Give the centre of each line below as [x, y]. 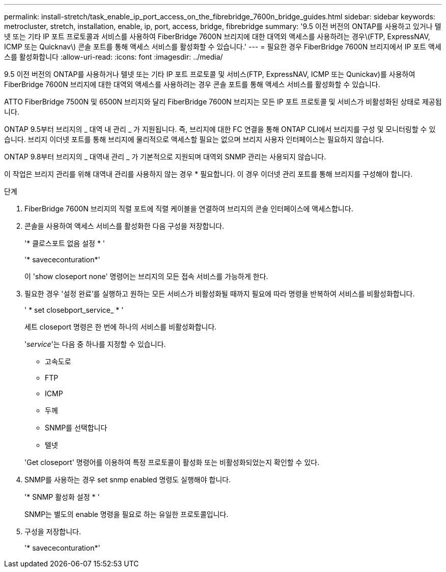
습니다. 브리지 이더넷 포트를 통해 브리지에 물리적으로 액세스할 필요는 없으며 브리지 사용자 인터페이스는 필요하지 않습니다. [194, 139]
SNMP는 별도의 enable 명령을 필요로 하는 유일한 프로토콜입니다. [127, 514]
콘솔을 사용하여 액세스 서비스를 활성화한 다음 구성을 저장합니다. [124, 226]
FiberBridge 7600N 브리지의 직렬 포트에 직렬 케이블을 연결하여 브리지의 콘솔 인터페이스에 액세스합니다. [189, 209]
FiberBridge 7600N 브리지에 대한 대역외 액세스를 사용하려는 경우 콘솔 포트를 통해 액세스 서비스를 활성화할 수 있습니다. [192, 84]
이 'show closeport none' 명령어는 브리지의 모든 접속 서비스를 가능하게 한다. [146, 276]
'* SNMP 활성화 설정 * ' [62, 497]
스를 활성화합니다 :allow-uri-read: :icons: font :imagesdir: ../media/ [114, 57]
